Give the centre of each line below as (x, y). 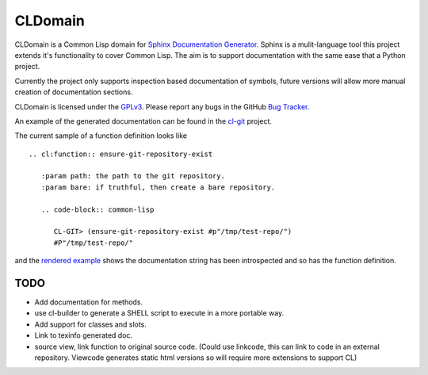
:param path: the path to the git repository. (133, 176)
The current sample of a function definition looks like (101, 136)
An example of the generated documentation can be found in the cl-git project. (143, 121)
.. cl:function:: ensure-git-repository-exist (121, 154)
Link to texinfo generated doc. (84, 335)
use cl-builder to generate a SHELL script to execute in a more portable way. (159, 313)
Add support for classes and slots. (90, 324)
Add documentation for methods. (88, 302)
